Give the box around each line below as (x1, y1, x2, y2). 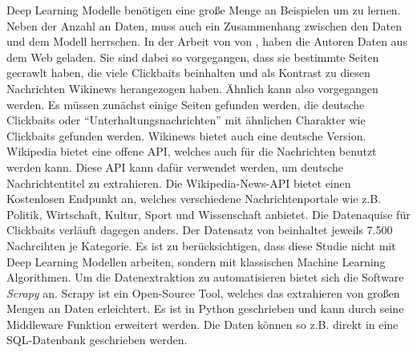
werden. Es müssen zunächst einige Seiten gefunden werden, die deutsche (6, 95, 365, 112)
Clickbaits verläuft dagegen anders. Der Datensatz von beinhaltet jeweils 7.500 (6, 221, 393, 238)
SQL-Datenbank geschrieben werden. (6, 331, 188, 348)
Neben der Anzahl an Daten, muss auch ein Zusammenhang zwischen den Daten (6, 17, 403, 34)
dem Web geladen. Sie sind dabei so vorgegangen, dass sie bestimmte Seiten (6, 48, 379, 65)
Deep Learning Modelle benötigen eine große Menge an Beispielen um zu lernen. (6, 2, 401, 18)
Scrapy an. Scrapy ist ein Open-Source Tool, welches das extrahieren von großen (6, 284, 400, 301)
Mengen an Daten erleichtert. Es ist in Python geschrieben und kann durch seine (6, 300, 404, 317)
